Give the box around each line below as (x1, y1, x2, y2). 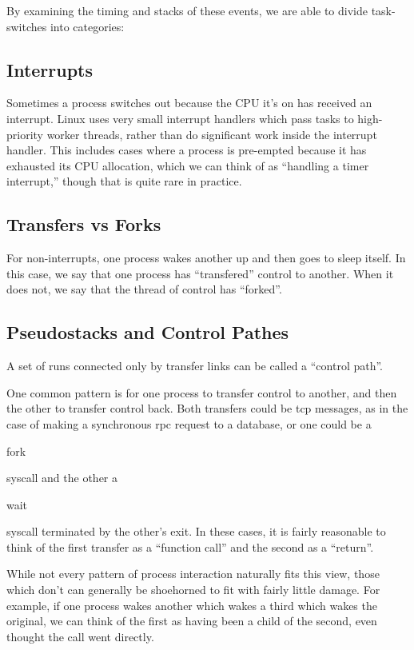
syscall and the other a (6, 469, 118, 486)
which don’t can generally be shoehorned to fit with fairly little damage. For (6, 581, 380, 598)
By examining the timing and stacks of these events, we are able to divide (6, 2, 368, 18)
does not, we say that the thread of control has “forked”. (6, 281, 282, 297)
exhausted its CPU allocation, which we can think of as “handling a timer (6, 157, 369, 173)
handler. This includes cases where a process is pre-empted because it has (6, 142, 367, 158)
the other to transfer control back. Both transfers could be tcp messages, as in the (6, 400, 408, 417)
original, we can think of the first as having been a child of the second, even (6, 612, 377, 629)
